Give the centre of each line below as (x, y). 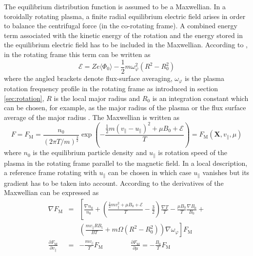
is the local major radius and (97, 98)
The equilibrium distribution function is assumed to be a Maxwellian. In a (115, 6)
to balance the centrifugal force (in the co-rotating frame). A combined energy (121, 26)
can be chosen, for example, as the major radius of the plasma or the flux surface (125, 108)
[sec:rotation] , (24, 98)
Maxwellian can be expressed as (51, 192)
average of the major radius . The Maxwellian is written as (92, 117)
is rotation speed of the (193, 152)
